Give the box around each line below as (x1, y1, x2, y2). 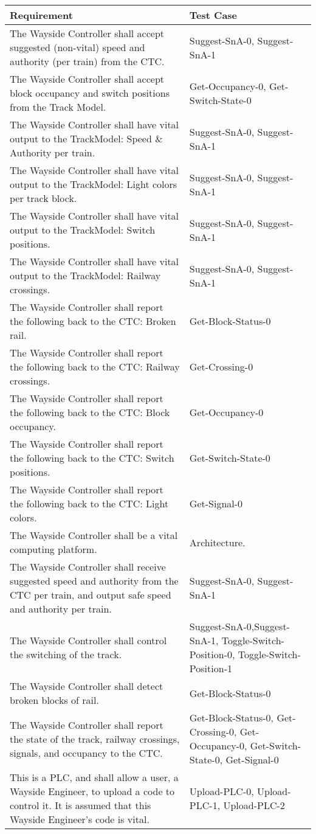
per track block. (10, 191, 77, 205)
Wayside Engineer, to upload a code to (10, 784, 175, 798)
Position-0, (189, 647, 235, 661)
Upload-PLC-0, (189, 784, 254, 798)
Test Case (189, 8, 238, 22)
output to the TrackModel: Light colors (10, 177, 177, 191)
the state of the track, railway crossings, (10, 731, 180, 746)
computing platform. (10, 542, 97, 556)
